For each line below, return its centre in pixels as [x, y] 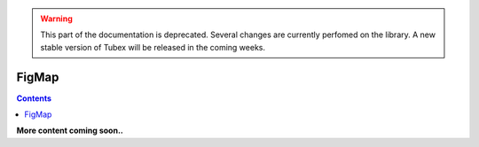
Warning [56, 19]
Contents [34, 98]
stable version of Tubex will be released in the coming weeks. [153, 47]
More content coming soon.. [70, 131]
